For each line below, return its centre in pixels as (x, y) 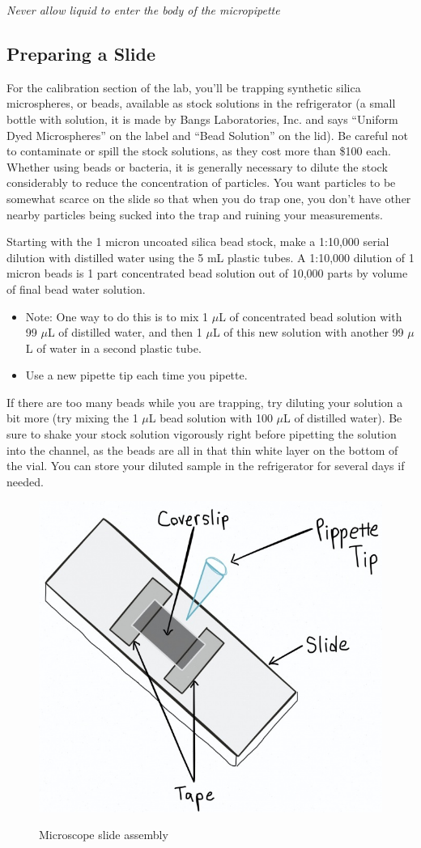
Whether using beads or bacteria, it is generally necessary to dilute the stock (197, 166)
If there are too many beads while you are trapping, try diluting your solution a (205, 402)
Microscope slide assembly (104, 835)
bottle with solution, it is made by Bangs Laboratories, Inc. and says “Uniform (202, 119)
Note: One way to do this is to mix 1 (117, 316)
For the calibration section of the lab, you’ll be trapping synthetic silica (184, 87)
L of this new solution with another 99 (308, 332)
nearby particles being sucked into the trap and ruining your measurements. (195, 214)
